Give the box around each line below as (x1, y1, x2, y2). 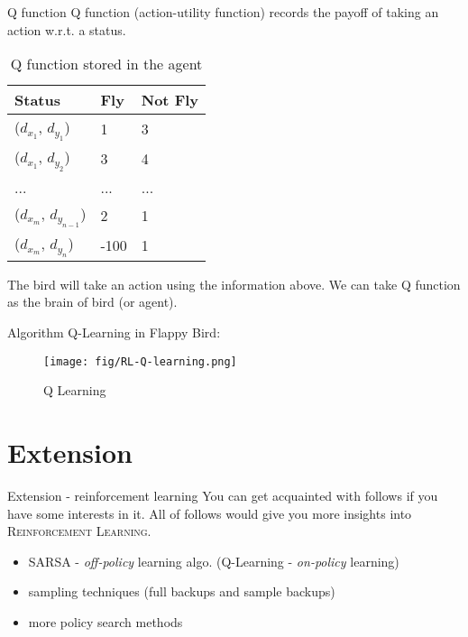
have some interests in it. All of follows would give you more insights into (7, 503, 412, 522)
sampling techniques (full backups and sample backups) (28, 582, 335, 601)
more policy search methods (28, 613, 183, 631)
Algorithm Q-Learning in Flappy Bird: (7, 323, 221, 342)
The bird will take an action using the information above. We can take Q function (7, 274, 461, 293)
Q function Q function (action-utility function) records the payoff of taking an (7, 3, 439, 21)
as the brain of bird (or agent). (7, 292, 178, 311)
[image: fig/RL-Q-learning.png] (43, 355, 237, 368)
